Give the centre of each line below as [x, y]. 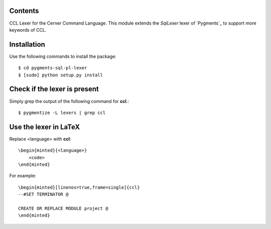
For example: [23, 176]
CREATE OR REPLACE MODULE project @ [63, 208]
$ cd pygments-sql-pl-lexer [53, 68]
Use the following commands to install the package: [63, 56]
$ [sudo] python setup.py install [60, 75]
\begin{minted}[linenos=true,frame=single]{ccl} [79, 187]
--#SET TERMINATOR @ [43, 194]
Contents [24, 11]
